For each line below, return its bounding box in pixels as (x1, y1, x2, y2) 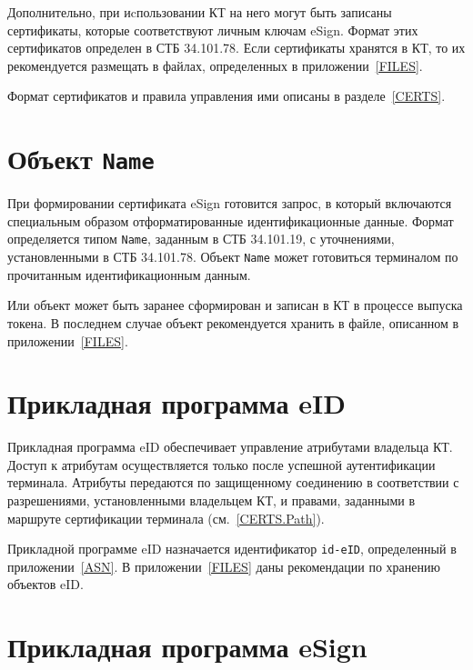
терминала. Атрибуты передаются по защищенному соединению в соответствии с (7, 473, 459, 492)
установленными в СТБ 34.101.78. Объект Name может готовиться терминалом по (7, 247, 458, 266)
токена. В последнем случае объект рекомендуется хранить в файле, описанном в (7, 313, 459, 332)
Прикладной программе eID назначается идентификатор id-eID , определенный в (7, 539, 457, 558)
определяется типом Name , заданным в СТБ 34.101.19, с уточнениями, (7, 229, 395, 248)
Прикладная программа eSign (7, 628, 367, 665)
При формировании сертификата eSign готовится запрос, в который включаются (7, 194, 452, 213)
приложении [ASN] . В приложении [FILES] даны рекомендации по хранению (7, 556, 440, 575)
